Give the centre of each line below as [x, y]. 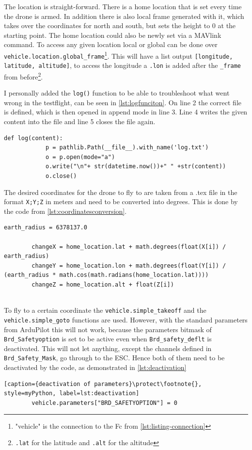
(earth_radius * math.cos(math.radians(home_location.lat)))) [106, 275]
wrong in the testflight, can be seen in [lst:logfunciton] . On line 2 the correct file [123, 102]
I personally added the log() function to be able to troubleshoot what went [117, 93]
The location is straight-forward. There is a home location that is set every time [123, 6]
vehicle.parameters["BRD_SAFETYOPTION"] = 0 [104, 403]
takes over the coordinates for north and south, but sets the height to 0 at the [120, 25]
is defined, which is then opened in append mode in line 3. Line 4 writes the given [126, 112]
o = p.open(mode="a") [80, 157]
